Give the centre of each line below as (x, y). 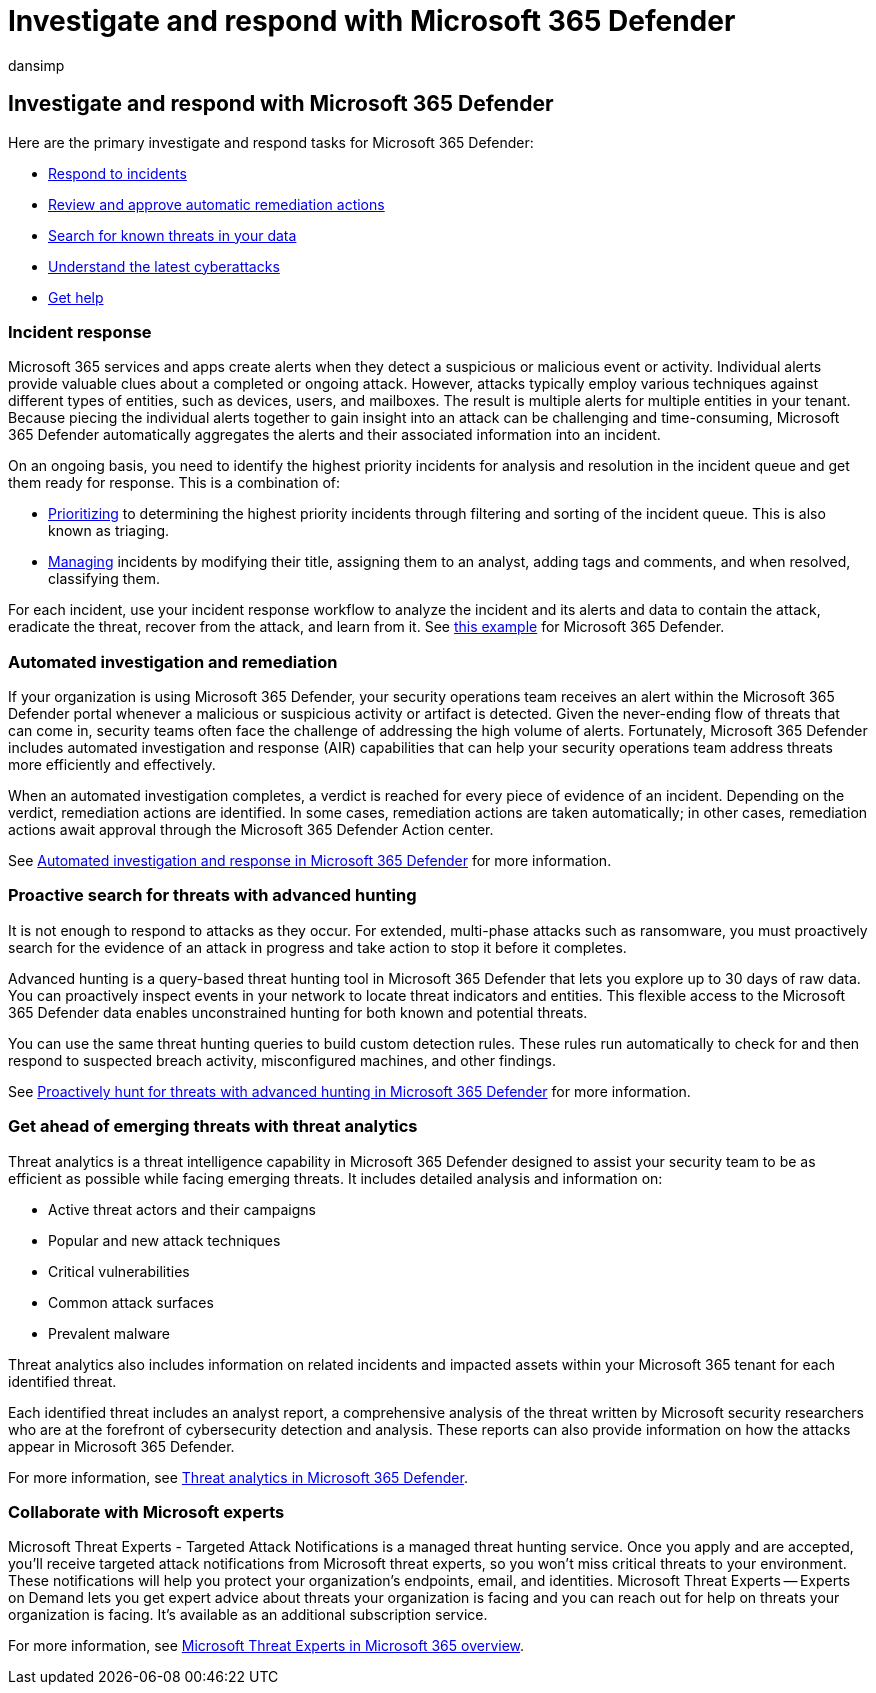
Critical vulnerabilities (119, 1271)
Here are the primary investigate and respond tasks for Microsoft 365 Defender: (271, 142)
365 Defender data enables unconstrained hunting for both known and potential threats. (298, 1012)
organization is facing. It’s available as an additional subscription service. (248, 1615)
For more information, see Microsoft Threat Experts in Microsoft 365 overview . (266, 1646)
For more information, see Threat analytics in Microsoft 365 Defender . (238, 1477)
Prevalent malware (109, 1333)
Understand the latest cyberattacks (164, 266)
